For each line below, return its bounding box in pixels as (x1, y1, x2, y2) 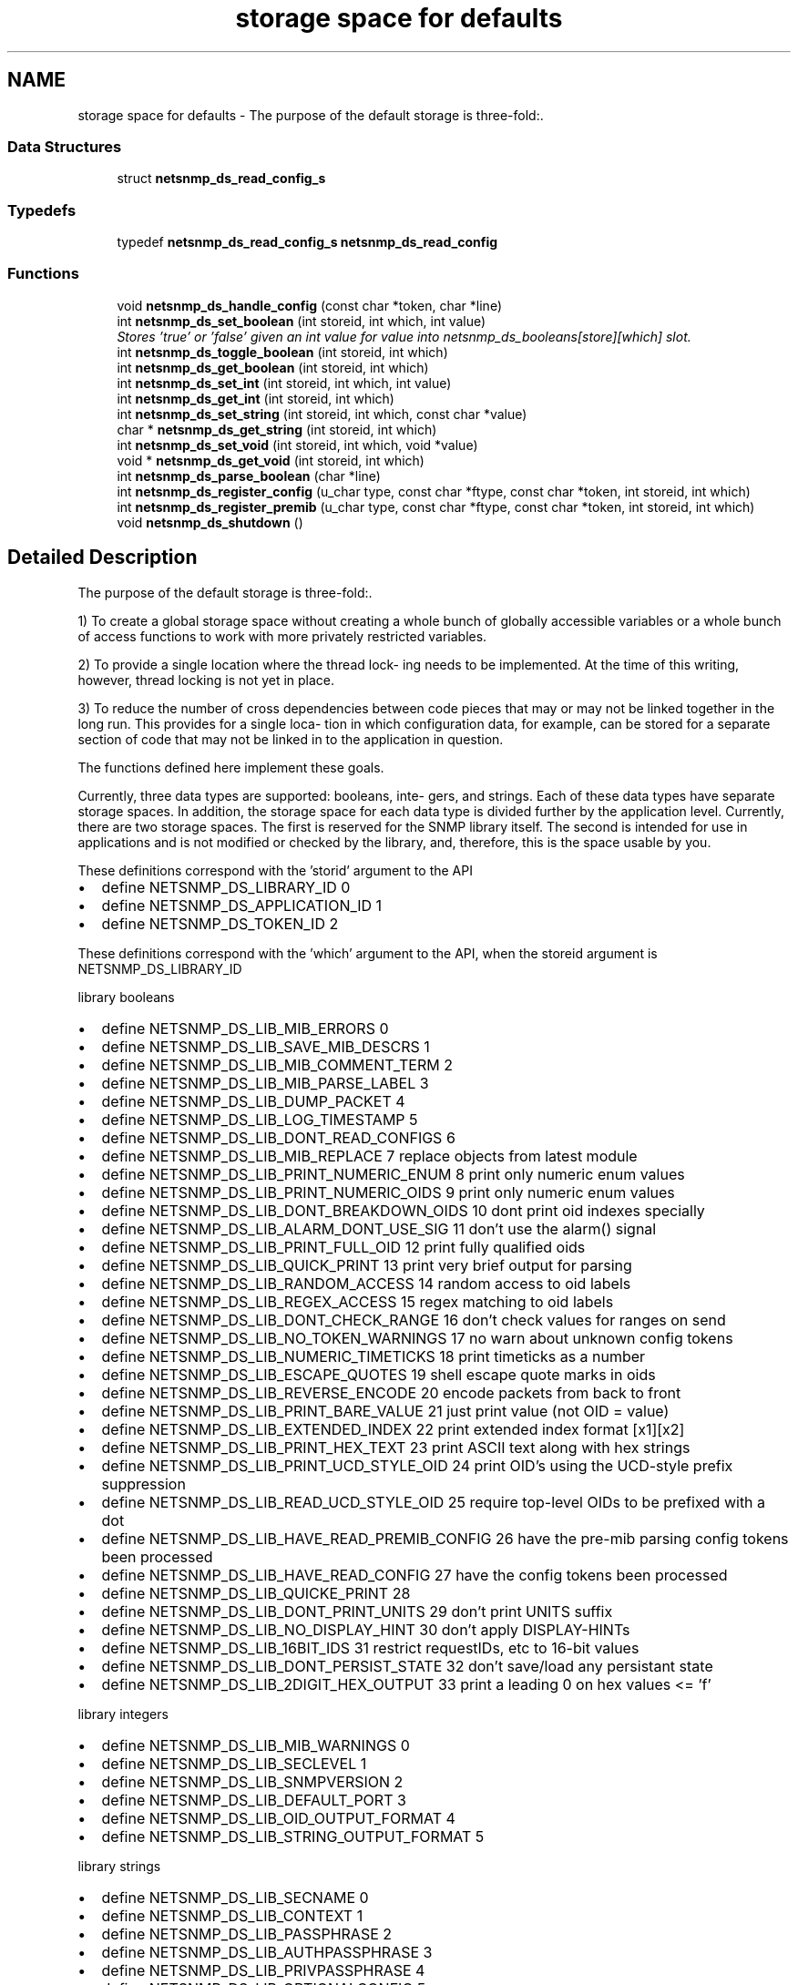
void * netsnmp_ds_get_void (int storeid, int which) (117, 452, 425, 468)
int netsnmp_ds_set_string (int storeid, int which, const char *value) (117, 405, 527, 422)
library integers (77, 1705, 169, 1722)
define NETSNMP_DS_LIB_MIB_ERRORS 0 (101, 1018, 389, 1038)
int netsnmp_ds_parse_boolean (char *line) (117, 467, 381, 484)
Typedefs (7, 200, 77, 220)
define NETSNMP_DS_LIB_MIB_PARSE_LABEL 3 (101, 1073, 429, 1092)
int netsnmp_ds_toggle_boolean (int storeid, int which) (117, 343, 448, 360)
